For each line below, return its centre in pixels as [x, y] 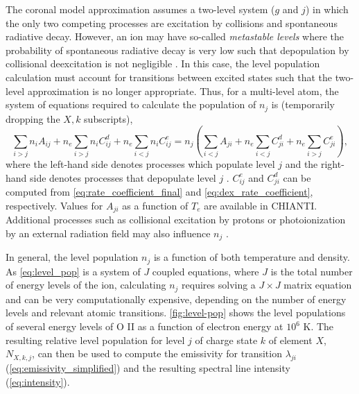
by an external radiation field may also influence [108, 233]
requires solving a [219, 285]
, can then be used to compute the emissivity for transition [157, 353]
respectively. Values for [54, 205]
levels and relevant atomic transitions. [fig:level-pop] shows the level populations [176, 312]
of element [290, 340]
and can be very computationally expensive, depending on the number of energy [176, 299]
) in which [327, 9]
